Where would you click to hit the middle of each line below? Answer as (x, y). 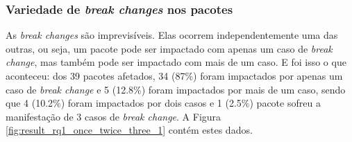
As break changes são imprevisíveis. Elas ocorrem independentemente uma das (172, 35)
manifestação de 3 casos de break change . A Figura (114, 116)
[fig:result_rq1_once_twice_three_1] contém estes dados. (129, 130)
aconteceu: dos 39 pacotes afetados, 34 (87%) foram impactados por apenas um (174, 76)
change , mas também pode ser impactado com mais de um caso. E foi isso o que (176, 62)
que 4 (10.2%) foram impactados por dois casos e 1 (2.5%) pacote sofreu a (163, 103)
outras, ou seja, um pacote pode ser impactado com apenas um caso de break (169, 48)
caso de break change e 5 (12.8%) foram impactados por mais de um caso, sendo (176, 89)
